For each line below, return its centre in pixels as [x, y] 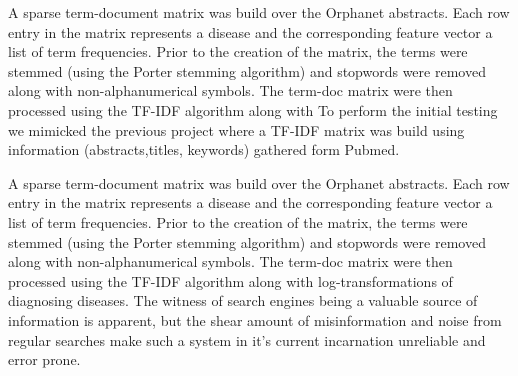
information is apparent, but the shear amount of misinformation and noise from [255, 319]
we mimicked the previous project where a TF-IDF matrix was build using [236, 129]
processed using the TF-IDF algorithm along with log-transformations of [230, 280]
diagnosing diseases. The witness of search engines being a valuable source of [243, 300]
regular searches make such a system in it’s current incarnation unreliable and [247, 339]
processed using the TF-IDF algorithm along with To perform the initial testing [253, 109]
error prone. [44, 359]
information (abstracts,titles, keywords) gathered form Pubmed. [204, 149]
